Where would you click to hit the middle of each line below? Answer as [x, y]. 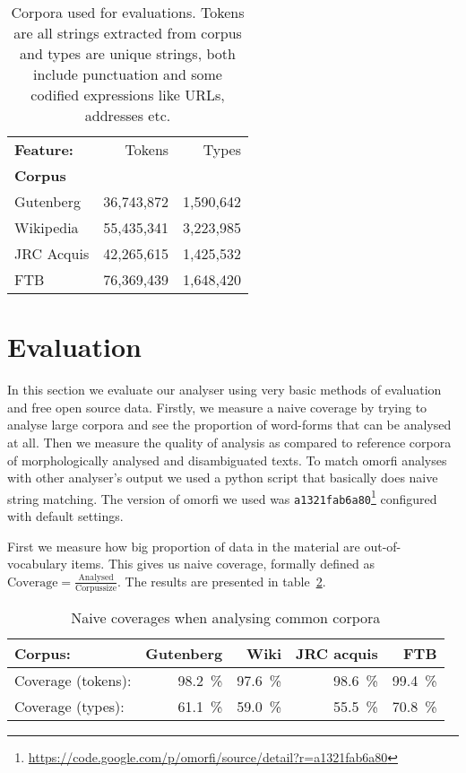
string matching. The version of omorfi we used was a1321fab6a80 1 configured [222, 497]
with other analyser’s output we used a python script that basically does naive [223, 478]
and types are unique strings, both [128, 53]
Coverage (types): [69, 707]
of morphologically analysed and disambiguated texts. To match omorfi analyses [227, 460]
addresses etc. [128, 115]
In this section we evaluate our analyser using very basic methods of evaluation [224, 390]
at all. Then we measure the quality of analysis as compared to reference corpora [229, 442]
